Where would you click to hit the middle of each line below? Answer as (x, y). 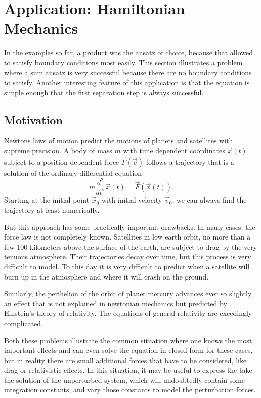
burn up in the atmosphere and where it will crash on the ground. (106, 276)
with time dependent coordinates (174, 151)
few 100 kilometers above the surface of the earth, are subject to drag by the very (131, 246)
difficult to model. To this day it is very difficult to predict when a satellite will (127, 266)
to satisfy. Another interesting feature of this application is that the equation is (127, 82)
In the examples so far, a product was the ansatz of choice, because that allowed (128, 52)
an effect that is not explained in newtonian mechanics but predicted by (116, 303)
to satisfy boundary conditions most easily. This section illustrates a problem (123, 62)
